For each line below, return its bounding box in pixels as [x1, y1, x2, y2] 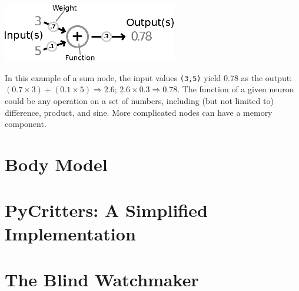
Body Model [5, 152, 108, 176]
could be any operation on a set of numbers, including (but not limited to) [5, 95, 274, 107]
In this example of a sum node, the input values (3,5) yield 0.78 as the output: [5, 71, 293, 83]
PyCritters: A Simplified [5, 198, 208, 222]
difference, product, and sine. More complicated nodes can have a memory [5, 106, 273, 118]
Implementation [5, 221, 136, 245]
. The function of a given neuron [177, 83, 294, 95]
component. [5, 118, 46, 130]
